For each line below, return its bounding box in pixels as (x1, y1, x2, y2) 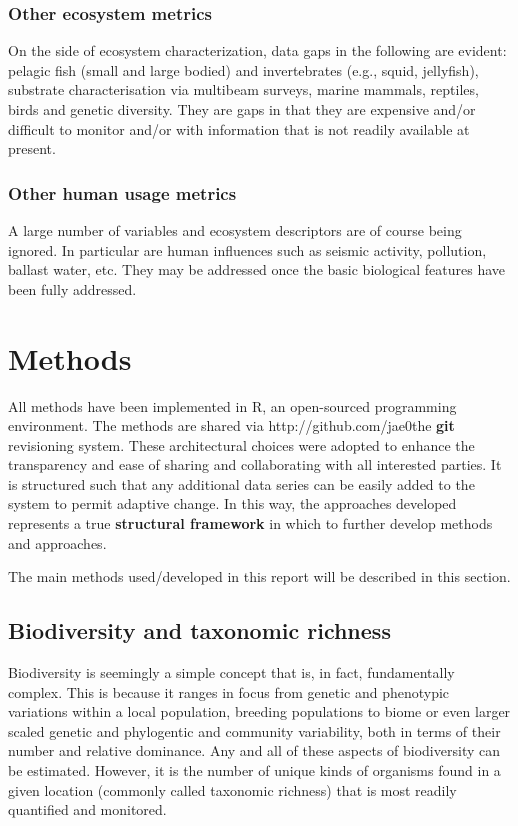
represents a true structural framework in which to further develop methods (8, 513, 493, 534)
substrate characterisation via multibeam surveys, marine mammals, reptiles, (8, 79, 479, 100)
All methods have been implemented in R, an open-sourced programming (8, 395, 457, 416)
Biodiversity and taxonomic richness (8, 615, 391, 646)
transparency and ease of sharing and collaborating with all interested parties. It (8, 454, 502, 475)
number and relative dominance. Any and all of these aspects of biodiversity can (8, 740, 500, 761)
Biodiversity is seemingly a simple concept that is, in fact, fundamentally (8, 662, 455, 683)
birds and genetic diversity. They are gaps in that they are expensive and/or (8, 99, 476, 119)
